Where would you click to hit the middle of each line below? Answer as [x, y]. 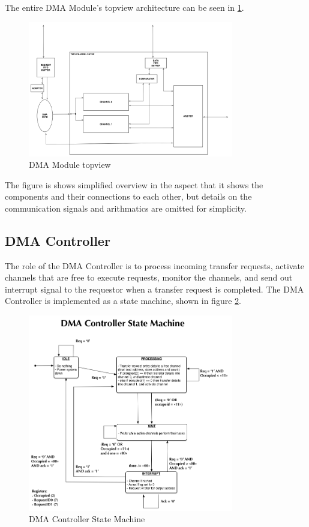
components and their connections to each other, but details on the [128, 196]
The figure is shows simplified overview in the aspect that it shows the [134, 184]
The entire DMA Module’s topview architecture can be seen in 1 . [124, 7]
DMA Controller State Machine [87, 519]
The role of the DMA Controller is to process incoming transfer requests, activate [155, 265]
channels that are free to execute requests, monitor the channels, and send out [149, 277]
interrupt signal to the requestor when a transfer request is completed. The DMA [154, 289]
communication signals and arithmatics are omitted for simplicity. [126, 208]
